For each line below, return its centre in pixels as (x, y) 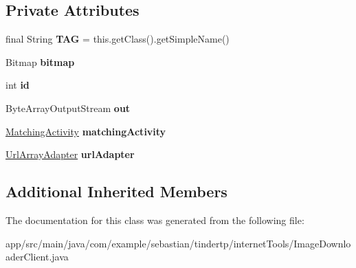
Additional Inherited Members (116, 191)
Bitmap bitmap (40, 62)
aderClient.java (37, 257)
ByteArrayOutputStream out (68, 108)
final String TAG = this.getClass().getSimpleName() (118, 39)
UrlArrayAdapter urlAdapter (70, 154)
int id (18, 85)
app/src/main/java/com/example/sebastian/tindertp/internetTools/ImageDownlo (178, 243)
